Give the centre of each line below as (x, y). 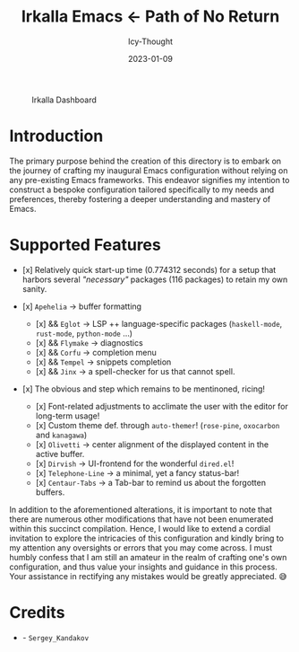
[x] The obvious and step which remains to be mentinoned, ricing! (144, 389)
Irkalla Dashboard (64, 100)
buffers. (50, 492)
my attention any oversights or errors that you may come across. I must (141, 547)
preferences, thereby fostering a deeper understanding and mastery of (140, 198)
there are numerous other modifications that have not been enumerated (141, 519)
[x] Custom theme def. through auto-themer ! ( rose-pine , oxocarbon (158, 425)
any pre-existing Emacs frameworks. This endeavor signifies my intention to (149, 180)
